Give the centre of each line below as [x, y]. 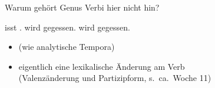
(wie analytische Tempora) [67, 47]
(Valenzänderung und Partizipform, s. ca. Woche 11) [115, 78]
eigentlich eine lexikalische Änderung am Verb [102, 66]
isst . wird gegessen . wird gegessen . [67, 27]
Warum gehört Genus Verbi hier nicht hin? [82, 7]
